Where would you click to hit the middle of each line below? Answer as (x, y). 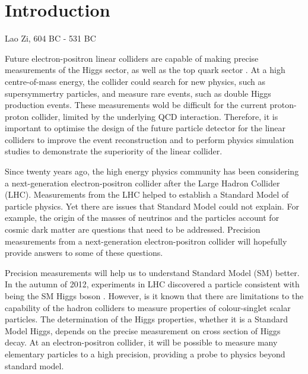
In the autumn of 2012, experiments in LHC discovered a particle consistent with (152, 284)
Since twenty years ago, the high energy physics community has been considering (152, 171)
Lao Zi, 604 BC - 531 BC (50, 38)
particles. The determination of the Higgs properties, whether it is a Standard (146, 319)
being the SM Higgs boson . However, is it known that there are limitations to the (154, 296)
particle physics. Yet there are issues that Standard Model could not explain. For (152, 206)
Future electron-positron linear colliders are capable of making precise (132, 58)
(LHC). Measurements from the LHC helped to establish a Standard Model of (147, 194)
